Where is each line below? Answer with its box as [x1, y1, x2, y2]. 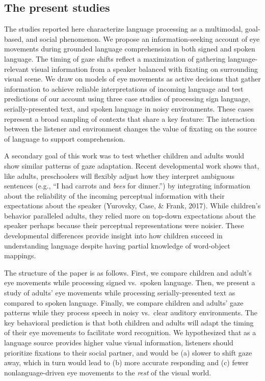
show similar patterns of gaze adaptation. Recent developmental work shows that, [4, 160, 259, 171]
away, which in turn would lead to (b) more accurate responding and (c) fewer [4, 357, 249, 368]
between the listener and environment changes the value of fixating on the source [4, 123, 257, 134]
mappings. [4, 250, 36, 261]
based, [4, 33, 24, 44]
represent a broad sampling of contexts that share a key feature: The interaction [4, 113, 255, 124]
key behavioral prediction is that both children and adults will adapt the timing [4, 317, 254, 328]
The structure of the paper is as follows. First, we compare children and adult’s [4, 267, 252, 278]
